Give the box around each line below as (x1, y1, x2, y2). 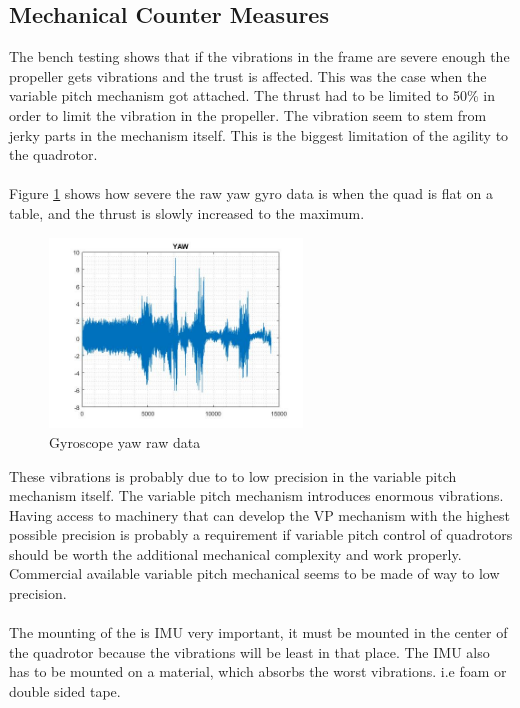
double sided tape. (9, 681, 121, 702)
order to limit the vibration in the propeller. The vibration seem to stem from (9, 104, 487, 125)
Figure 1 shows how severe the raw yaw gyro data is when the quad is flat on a (9, 183, 494, 204)
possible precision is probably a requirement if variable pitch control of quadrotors (9, 524, 513, 545)
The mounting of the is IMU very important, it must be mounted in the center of (9, 622, 508, 643)
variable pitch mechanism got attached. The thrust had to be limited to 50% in (9, 85, 495, 106)
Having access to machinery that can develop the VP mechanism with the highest (9, 504, 510, 525)
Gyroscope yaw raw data (49, 431, 201, 452)
